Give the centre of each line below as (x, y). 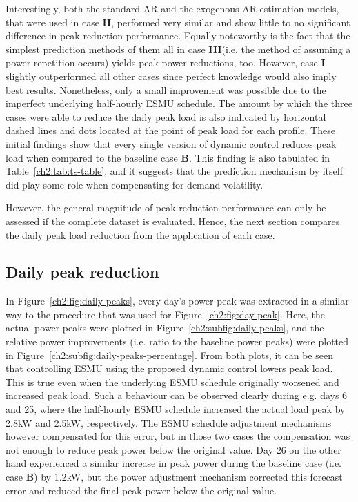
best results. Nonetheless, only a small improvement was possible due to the (166, 89)
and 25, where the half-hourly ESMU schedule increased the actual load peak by (176, 409)
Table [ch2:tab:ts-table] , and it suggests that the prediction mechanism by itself (174, 171)
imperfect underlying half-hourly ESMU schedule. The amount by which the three (179, 103)
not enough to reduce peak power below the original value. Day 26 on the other (173, 449)
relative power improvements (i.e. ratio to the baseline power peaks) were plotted (177, 341)
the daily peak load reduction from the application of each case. (140, 234)
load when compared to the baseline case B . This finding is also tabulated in (168, 157)
